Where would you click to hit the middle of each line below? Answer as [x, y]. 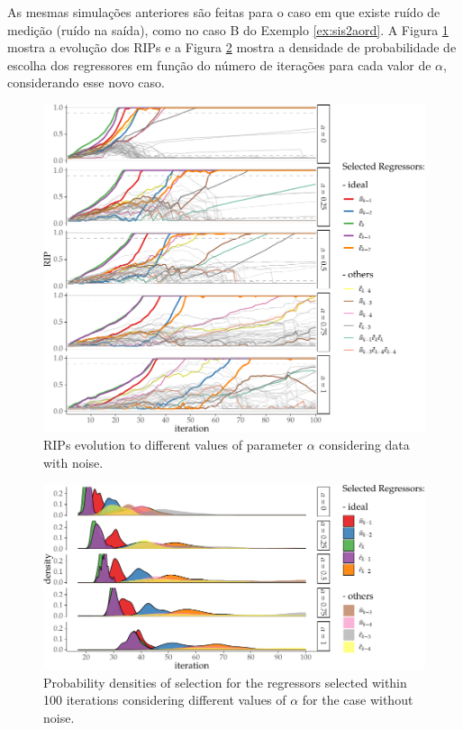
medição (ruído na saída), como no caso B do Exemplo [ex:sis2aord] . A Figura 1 [228, 29]
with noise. [73, 463]
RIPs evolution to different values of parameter [173, 445]
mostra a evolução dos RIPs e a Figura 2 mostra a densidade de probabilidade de [232, 47]
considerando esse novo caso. [86, 82]
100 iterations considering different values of [165, 700]
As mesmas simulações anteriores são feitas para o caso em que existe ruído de [224, 12]
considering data [364, 445]
